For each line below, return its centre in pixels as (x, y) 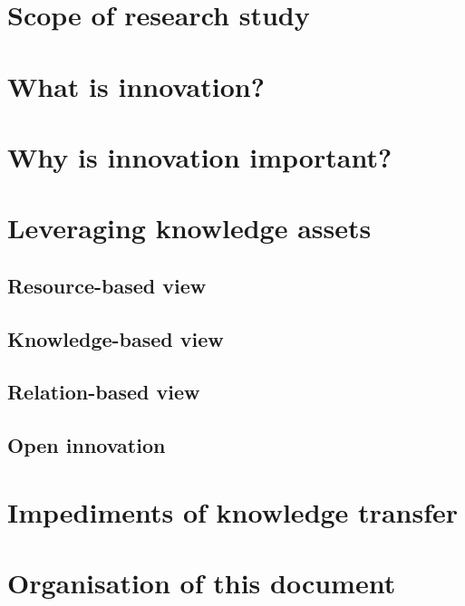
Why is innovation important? (200, 156)
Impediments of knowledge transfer (233, 511)
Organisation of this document (202, 583)
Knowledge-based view (116, 338)
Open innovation (87, 445)
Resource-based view (107, 285)
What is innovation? (136, 86)
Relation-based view (104, 392)
